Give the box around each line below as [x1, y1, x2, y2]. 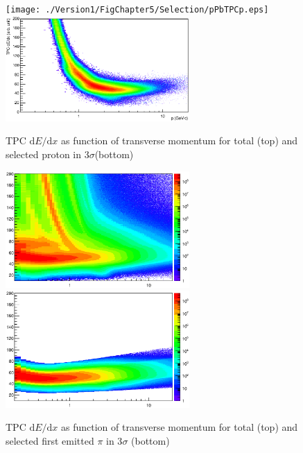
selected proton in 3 [6, 147, 89, 162]
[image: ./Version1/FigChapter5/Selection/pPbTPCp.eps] [6, 5, 269, 15]
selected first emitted [6, 433, 94, 447]
